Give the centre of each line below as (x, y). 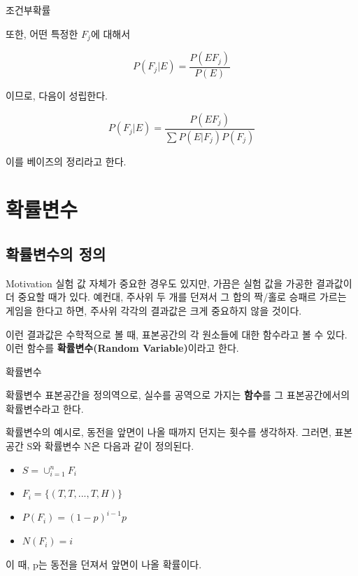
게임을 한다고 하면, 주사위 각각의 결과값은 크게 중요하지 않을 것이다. (154, 310)
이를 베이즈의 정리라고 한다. (66, 161)
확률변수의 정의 (56, 253)
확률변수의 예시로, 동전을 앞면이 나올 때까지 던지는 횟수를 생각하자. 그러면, (169, 432)
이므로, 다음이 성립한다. (57, 96)
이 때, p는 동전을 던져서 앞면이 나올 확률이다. (104, 564)
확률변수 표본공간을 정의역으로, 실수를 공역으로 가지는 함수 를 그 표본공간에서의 (178, 395)
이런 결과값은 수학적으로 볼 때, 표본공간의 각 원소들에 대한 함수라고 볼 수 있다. (177, 334)
